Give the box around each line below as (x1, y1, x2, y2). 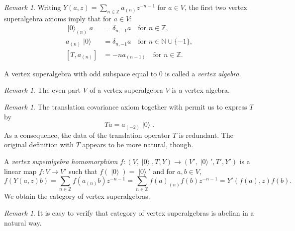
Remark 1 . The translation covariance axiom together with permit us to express (4, 102, 247, 112)
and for (153, 166, 175, 176)
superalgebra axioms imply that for (4, 13, 111, 23)
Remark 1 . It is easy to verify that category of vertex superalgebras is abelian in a (4, 208, 254, 218)
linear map (4, 166, 37, 176)
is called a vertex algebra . (165, 68, 241, 78)
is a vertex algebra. (172, 85, 230, 95)
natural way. (4, 217, 42, 228)
